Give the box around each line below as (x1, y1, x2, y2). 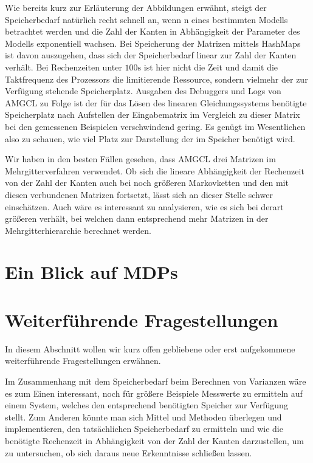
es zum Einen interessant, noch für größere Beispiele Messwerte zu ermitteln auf (5, 386, 303, 399)
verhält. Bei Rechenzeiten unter (5, 60, 122, 73)
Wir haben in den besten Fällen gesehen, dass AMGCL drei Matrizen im (5, 153, 276, 165)
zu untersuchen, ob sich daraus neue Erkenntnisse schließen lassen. (5, 446, 252, 459)
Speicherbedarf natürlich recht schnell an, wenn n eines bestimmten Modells (5, 13, 288, 26)
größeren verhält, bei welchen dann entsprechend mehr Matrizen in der (5, 212, 269, 225)
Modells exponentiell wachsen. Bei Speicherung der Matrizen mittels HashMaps (5, 36, 301, 49)
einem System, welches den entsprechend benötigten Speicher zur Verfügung (5, 399, 288, 411)
